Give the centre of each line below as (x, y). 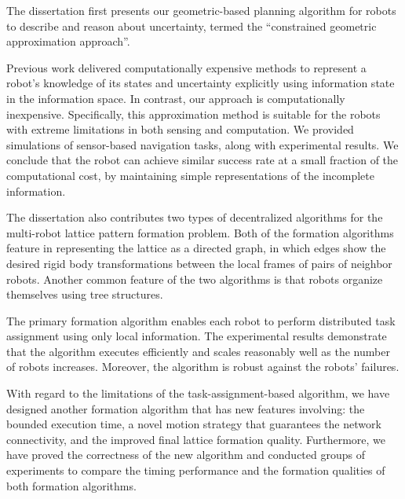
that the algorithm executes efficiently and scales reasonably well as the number (198, 351)
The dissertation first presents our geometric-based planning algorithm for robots (201, 10)
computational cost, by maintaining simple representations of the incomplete (190, 175)
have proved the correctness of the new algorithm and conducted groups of (186, 455)
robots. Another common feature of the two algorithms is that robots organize (195, 279)
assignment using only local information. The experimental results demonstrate (197, 336)
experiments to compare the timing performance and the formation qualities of (196, 470)
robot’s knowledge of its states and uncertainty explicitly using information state (201, 83)
